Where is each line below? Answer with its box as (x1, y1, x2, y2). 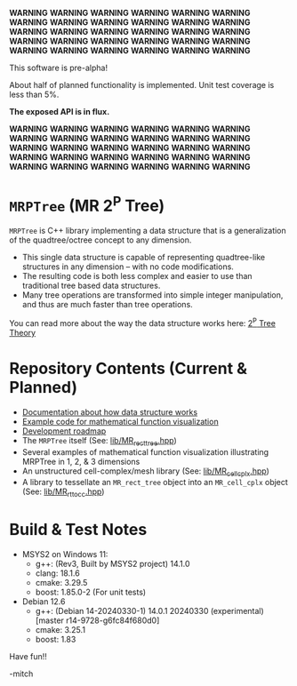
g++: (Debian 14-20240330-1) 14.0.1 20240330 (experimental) (35, 606, 264, 617)
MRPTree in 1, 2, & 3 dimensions (21, 456, 140, 467)
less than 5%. (9, 89, 60, 100)
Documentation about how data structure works (21, 406, 198, 417)
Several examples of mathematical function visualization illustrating (21, 446, 269, 457)
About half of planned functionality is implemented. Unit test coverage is (9, 80, 275, 90)
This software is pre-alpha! (9, 62, 108, 73)
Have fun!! (9, 651, 47, 662)
